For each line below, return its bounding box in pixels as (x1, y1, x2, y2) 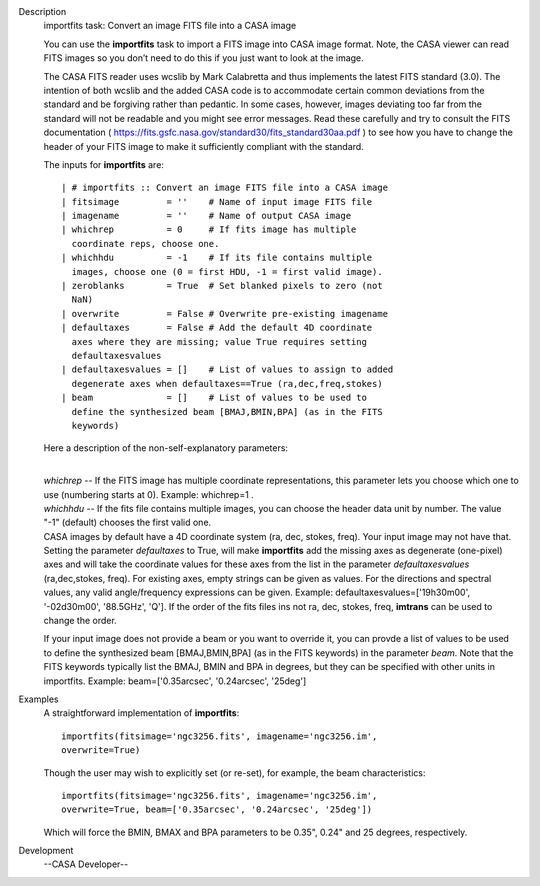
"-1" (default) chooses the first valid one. (43, 516, 212, 529)
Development (18, 845, 74, 857)
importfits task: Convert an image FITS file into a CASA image (43, 20, 297, 32)
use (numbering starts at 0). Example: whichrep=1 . (43, 488, 254, 500)
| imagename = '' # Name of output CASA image (61, 210, 352, 222)
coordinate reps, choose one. (71, 238, 220, 249)
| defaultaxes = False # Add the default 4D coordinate (61, 322, 373, 334)
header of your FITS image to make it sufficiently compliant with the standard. (43, 140, 364, 152)
